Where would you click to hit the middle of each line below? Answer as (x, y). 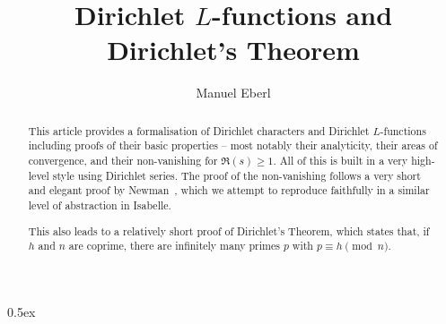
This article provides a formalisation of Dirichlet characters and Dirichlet (199, 130)
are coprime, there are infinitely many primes (174, 246)
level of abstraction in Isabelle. (100, 205)
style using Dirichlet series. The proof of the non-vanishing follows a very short (236, 175)
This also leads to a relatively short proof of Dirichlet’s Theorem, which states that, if (229, 230)
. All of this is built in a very (341, 161)
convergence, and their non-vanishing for (123, 161)
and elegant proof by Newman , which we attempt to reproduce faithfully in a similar (229, 190)
